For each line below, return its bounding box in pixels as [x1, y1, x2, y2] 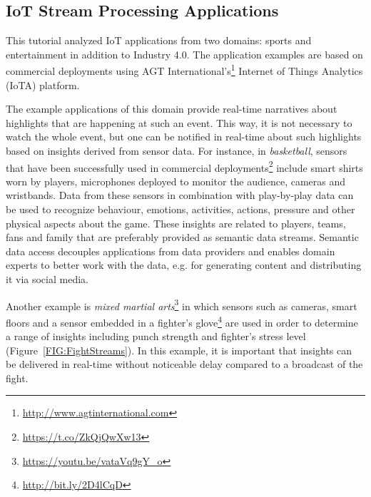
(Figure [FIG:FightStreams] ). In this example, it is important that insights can [6, 342, 352, 357]
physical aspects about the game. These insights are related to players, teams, [6, 215, 346, 230]
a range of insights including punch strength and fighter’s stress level [6, 329, 306, 344]
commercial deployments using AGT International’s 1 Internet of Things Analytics [6, 61, 363, 78]
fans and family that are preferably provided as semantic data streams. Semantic [6, 230, 359, 245]
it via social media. [6, 272, 88, 287]
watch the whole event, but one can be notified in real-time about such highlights [6, 129, 362, 144]
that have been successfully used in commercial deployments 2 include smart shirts [6, 158, 363, 175]
